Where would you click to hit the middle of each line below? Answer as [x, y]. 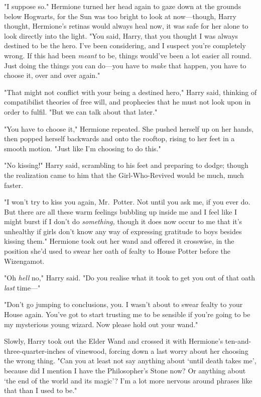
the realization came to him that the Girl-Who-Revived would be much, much [124, 175]
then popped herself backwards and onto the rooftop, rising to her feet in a [119, 138]
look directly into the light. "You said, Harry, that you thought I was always [121, 35]
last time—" [22, 287]
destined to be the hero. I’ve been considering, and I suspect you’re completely [125, 45]
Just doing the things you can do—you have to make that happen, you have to [125, 65]
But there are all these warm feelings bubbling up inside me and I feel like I [121, 211]
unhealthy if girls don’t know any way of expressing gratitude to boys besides [123, 231]
